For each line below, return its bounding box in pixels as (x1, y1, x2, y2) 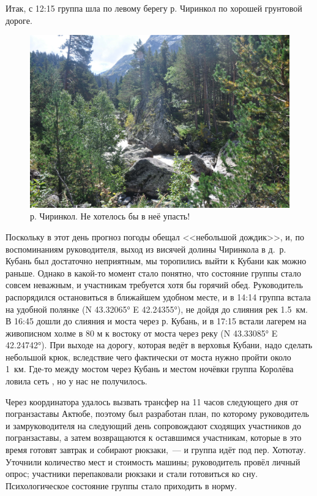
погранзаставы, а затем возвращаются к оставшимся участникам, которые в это (6, 431, 302, 444)
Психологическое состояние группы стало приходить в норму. (6, 479, 237, 492)
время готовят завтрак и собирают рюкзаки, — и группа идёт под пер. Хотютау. (6, 443, 306, 456)
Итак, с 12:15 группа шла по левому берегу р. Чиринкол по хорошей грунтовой (6, 2, 302, 14)
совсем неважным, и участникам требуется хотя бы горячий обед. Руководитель (6, 278, 303, 291)
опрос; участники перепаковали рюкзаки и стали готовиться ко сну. (6, 467, 258, 480)
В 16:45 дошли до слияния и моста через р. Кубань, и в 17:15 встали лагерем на (6, 315, 307, 327)
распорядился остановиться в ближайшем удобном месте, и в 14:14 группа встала (6, 290, 311, 303)
